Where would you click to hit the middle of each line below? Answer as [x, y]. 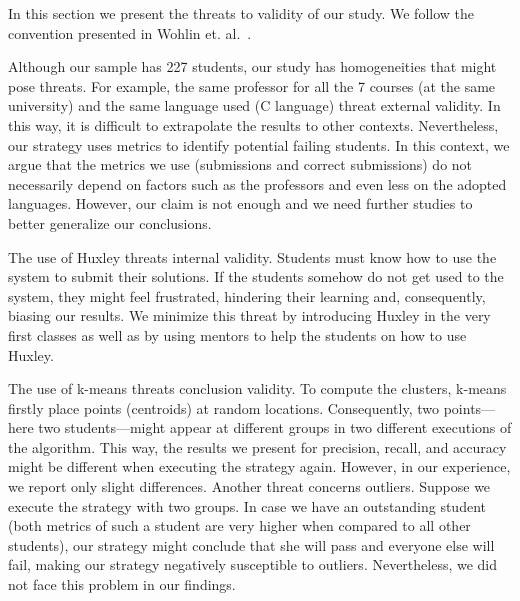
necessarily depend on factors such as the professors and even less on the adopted [257, 183]
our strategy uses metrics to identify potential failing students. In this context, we [259, 144]
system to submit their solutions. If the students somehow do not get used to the [256, 276]
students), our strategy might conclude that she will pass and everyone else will [251, 544]
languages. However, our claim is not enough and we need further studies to [240, 203]
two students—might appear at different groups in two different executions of [275, 427]
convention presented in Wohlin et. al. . [130, 32]
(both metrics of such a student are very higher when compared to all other [239, 525]
